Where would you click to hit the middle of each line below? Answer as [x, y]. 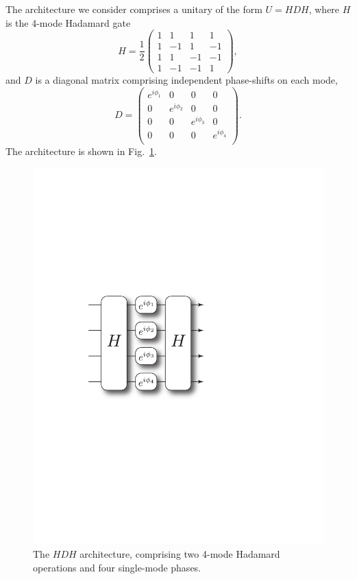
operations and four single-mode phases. [117, 567]
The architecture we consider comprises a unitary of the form [134, 9]
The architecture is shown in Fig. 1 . [81, 151]
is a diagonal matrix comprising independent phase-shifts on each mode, [186, 80]
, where [324, 9]
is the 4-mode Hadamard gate [68, 22]
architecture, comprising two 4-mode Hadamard [180, 554]
